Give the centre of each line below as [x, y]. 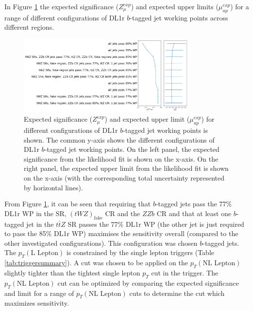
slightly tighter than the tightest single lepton [72, 273]
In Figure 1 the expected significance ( [62, 6]
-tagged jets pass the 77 [191, 204]
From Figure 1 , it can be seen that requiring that [78, 204]
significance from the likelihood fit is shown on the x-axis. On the [121, 158]
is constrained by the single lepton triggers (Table [140, 252]
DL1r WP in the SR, [35, 213]
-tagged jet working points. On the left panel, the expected [132, 149]
